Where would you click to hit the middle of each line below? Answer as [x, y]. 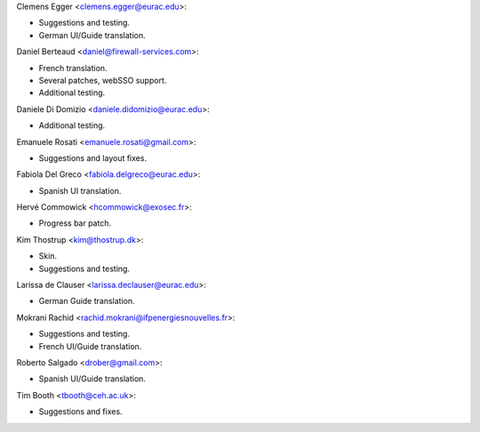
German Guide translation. [87, 301]
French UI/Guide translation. [90, 346]
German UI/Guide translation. [92, 35]
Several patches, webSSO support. [103, 80]
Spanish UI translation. [80, 190]
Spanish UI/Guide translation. [92, 379]
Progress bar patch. [75, 223]
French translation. [73, 68]
